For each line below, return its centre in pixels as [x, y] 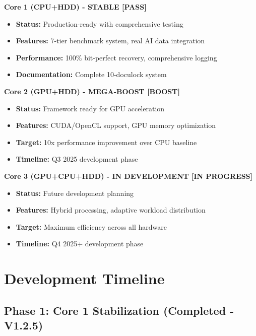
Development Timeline [84, 278]
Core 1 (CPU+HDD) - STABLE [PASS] [75, 7]
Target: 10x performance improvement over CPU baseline [106, 142]
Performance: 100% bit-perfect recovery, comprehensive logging [116, 57]
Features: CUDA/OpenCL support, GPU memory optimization [116, 125]
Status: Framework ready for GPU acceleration [90, 108]
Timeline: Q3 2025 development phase [77, 159]
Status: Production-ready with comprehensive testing [100, 23]
